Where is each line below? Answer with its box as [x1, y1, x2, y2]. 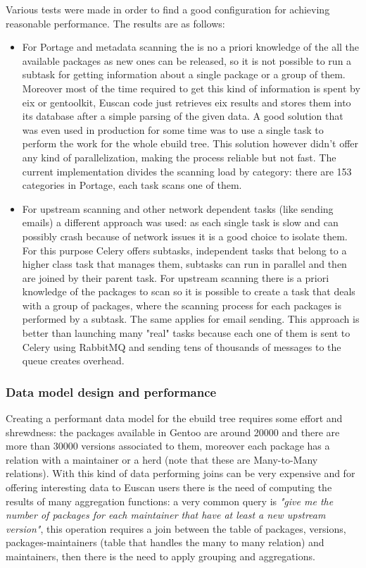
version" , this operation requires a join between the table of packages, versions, [6, 521, 346, 536]
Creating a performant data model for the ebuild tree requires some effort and [6, 411, 343, 426]
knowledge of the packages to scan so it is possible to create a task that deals [22, 284, 355, 299]
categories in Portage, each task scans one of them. [22, 178, 242, 192]
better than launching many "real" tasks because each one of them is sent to [22, 326, 351, 340]
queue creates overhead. [22, 353, 125, 368]
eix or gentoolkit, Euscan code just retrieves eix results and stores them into [22, 94, 351, 109]
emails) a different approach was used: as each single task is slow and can [22, 215, 339, 230]
